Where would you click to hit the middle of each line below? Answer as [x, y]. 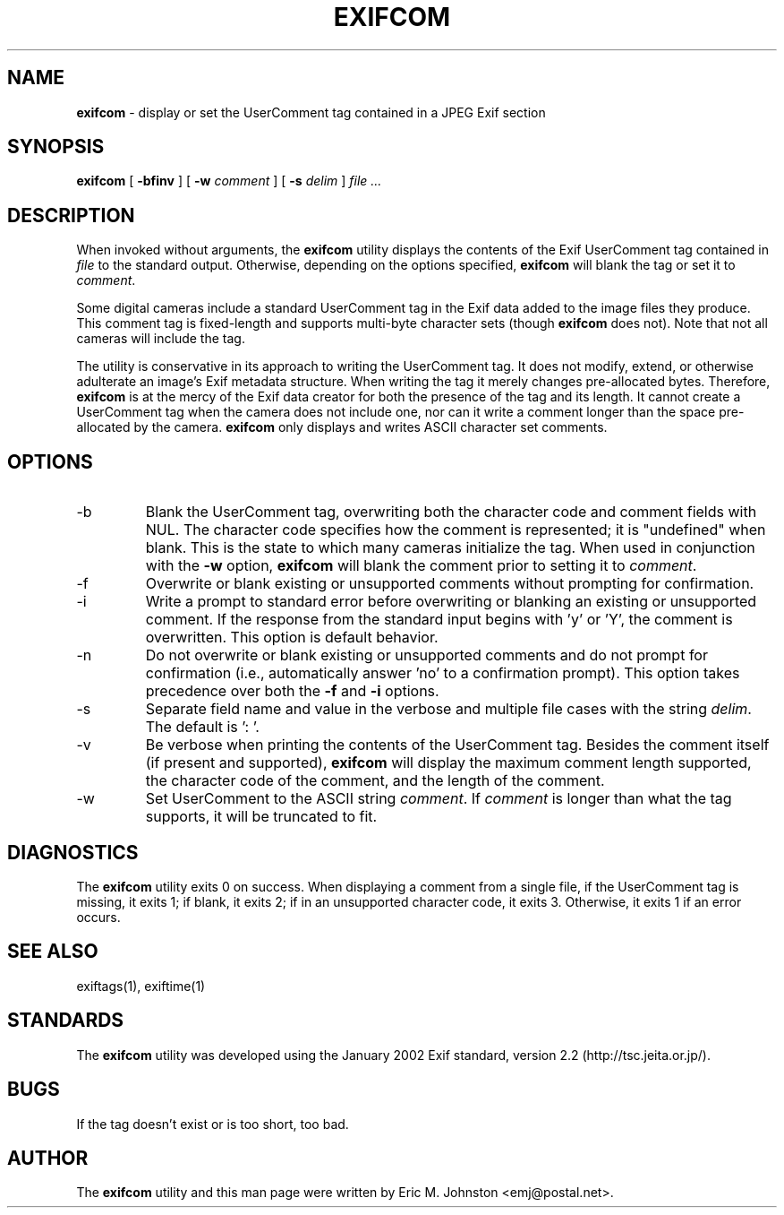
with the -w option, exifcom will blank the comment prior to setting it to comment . [421, 566]
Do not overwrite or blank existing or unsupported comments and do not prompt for [426, 655]
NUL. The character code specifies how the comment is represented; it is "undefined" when [456, 530]
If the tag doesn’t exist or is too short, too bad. [213, 1124]
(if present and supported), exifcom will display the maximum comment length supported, [448, 763]
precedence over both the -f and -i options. [292, 691]
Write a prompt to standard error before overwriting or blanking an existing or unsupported [451, 602]
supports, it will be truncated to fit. [261, 817]
